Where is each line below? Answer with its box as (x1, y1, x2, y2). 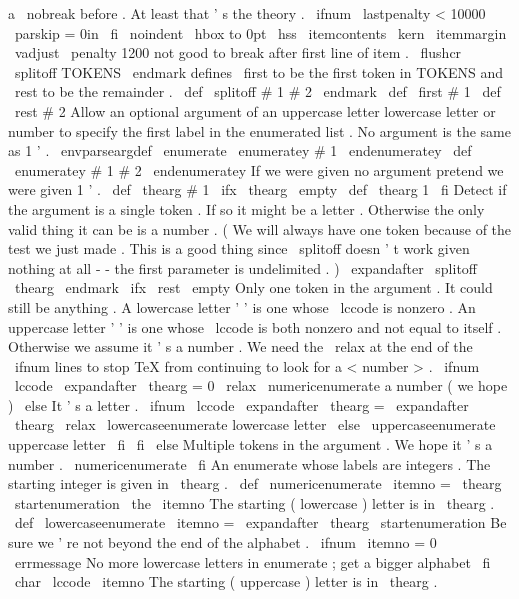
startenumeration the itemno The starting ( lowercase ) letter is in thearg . (14, 492, 495, 513)
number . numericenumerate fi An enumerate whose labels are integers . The (8, 453, 491, 474)
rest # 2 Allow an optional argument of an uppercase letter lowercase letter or (14, 100, 496, 121)
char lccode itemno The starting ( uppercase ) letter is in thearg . (14, 571, 438, 592)
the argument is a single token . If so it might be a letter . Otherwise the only (8, 198, 485, 219)
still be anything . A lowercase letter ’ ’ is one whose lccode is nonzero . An (8, 296, 476, 317)
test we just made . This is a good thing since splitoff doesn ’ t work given (8, 238, 470, 259)
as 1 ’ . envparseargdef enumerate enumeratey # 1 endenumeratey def (8, 140, 472, 161)
